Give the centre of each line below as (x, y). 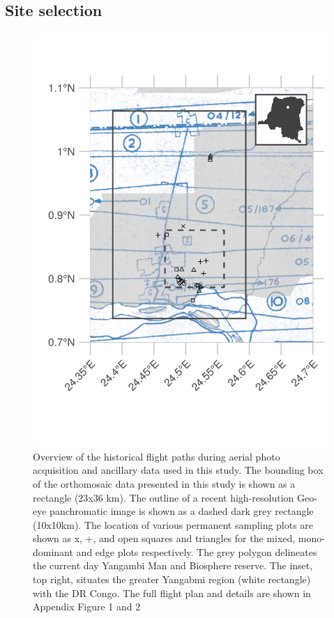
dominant (53, 551)
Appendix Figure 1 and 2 (87, 607)
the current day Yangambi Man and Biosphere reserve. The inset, (173, 565)
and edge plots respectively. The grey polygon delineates (197, 551)
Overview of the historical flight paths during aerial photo (157, 456)
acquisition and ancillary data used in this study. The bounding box (178, 470)
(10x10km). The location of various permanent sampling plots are (173, 524)
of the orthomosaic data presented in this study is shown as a (164, 483)
